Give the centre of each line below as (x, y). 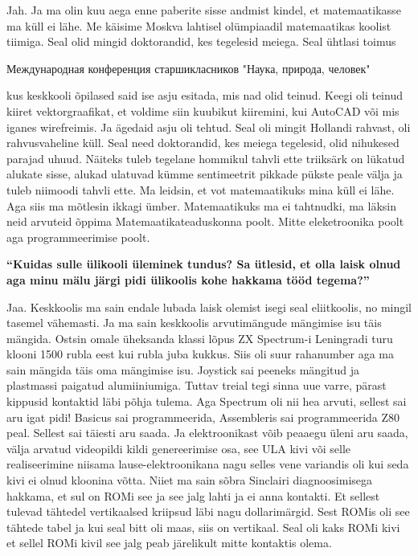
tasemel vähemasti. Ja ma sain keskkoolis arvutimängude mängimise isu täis (194, 323)
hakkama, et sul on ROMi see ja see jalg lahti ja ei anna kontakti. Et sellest (193, 495)
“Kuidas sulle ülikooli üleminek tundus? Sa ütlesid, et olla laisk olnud (204, 264)
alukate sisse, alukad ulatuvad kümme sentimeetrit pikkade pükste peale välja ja (205, 174)
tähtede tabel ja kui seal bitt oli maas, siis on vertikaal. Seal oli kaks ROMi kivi (203, 527)
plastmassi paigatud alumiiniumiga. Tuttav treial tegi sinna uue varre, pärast (197, 385)
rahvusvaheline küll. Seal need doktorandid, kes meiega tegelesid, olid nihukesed (203, 143)
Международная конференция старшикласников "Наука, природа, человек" (189, 68)
